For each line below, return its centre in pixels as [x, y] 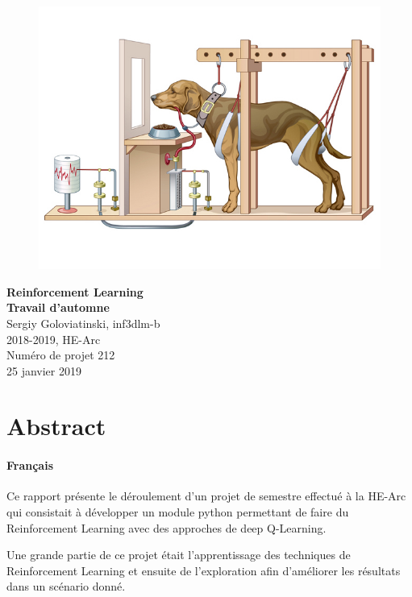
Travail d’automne [58, 307]
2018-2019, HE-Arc [54, 339]
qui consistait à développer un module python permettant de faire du [178, 512]
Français [30, 465]
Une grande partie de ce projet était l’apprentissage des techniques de [179, 555]
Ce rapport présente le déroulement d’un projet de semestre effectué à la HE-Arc [206, 496]
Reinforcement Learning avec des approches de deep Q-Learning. [166, 527]
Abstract [56, 426]
